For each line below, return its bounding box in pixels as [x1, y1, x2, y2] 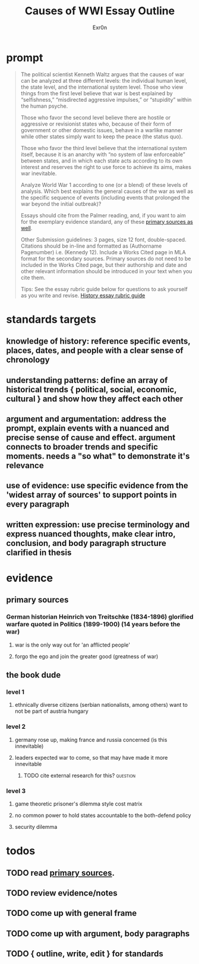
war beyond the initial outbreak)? [20, 200, 102, 207]
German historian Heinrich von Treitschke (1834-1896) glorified [6, 613, 194, 621]
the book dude [6, 670, 61, 680]
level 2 [6, 722, 26, 731]
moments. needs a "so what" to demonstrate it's [6, 451, 190, 461]
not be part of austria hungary [14, 707, 89, 715]
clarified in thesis [6, 547, 72, 557]
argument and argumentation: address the [6, 414, 167, 424]
